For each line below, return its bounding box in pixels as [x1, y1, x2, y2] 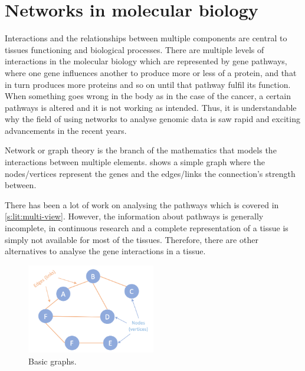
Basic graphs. [28, 355, 77, 367]
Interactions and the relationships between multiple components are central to [5, 32, 287, 44]
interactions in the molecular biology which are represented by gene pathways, [5, 55, 287, 67]
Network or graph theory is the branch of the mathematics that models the [5, 144, 277, 156]
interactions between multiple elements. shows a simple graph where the [5, 156, 265, 168]
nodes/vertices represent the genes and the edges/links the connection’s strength [5, 167, 296, 179]
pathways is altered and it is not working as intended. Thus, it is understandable [5, 101, 297, 113]
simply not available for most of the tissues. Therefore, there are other [5, 233, 258, 245]
